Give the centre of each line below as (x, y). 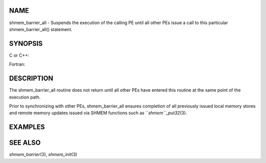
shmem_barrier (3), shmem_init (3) (43, 155)
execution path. (25, 97)
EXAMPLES (27, 127)
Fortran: (17, 65)
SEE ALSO (25, 143)
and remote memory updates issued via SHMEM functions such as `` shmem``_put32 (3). (98, 113)
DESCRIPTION (31, 79)
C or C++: (19, 55)
